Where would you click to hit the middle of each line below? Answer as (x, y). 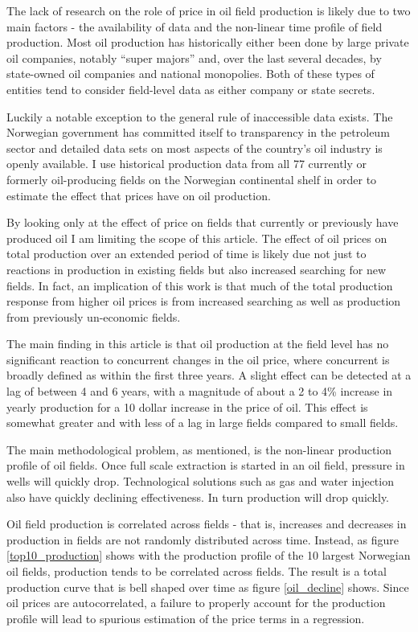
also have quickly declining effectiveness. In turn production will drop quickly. (198, 497)
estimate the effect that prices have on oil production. (139, 195)
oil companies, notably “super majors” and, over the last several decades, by (194, 57)
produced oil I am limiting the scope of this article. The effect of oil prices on (197, 238)
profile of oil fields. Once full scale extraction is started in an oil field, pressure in (206, 465)
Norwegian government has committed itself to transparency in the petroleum (198, 132)
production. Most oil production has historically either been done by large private (208, 42)
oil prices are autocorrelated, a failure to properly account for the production (196, 603)
